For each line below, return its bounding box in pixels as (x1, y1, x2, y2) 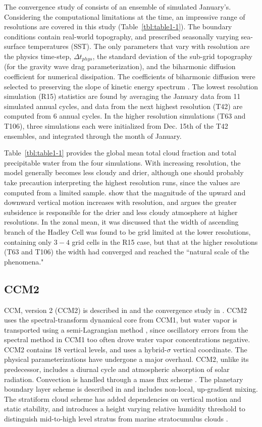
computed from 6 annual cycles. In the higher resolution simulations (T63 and (4, 111, 246, 121)
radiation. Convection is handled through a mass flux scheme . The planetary (4, 373, 243, 384)
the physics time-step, (4, 50, 72, 61)
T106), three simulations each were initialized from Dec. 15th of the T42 (4, 120, 228, 131)
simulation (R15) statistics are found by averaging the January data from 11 (4, 91, 241, 101)
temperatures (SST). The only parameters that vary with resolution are (28, 41, 250, 51)
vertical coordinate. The (173, 344, 247, 354)
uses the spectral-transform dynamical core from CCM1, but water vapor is (4, 314, 237, 325)
